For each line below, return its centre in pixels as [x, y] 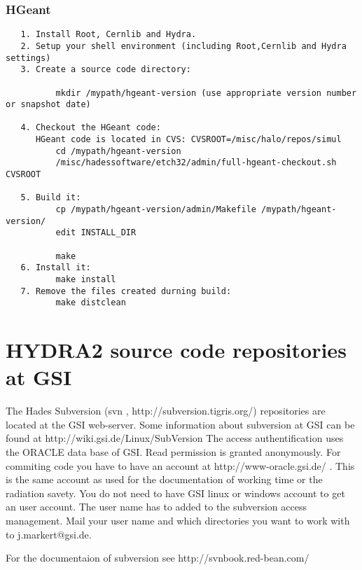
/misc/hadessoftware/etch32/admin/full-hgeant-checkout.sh [196, 163]
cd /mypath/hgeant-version [118, 151]
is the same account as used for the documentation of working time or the [164, 479]
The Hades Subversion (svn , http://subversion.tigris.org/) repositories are [166, 411]
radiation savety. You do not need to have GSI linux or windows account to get [175, 493]
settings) [28, 58]
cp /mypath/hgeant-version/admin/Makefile [156, 210]
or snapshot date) [48, 105]
